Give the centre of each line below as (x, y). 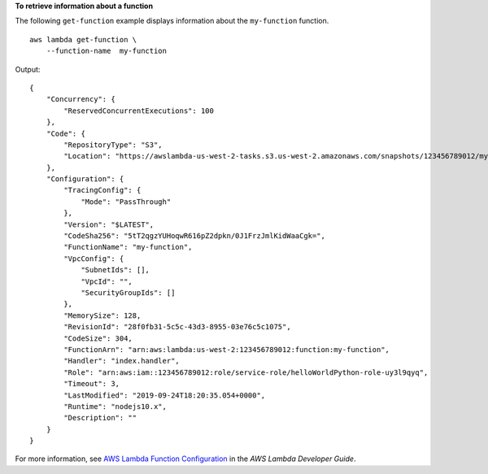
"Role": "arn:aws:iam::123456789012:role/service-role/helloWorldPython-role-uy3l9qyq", (246, 372)
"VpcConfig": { (94, 259)
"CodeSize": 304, (98, 338)
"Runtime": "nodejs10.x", (115, 406)
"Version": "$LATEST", (109, 224)
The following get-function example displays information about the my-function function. (172, 21)
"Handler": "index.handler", (122, 361)
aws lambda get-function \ (83, 39)
